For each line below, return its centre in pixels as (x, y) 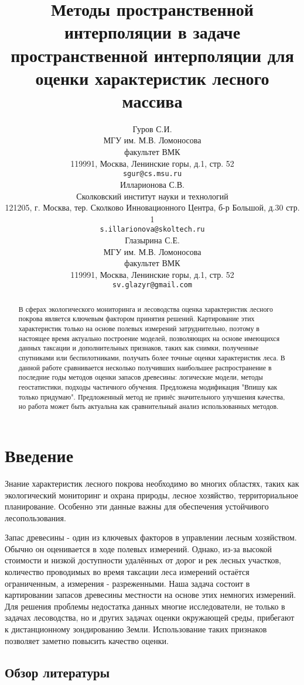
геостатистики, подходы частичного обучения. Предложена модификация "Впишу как (148, 387)
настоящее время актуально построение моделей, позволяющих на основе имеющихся (149, 338)
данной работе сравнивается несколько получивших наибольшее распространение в (145, 367)
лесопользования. (35, 517)
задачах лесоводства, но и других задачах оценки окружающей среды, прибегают (150, 617)
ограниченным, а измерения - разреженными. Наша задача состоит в (127, 583)
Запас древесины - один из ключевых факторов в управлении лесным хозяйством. (151, 537)
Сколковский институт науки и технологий (152, 196)
